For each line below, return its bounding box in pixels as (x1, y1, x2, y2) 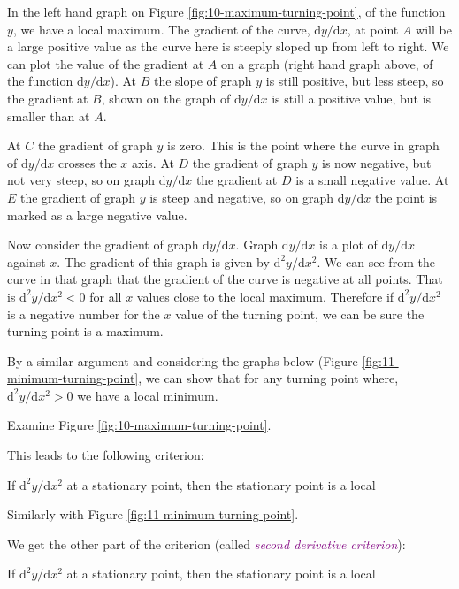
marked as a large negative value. (7, 205, 187, 224)
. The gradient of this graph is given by (57, 252, 270, 271)
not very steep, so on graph (7, 171, 156, 189)
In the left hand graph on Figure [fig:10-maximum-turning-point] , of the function (7, 3, 446, 20)
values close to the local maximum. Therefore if (136, 287, 394, 305)
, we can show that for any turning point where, (138, 369, 399, 387)
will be (416, 19, 452, 38)
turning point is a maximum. (7, 322, 164, 340)
